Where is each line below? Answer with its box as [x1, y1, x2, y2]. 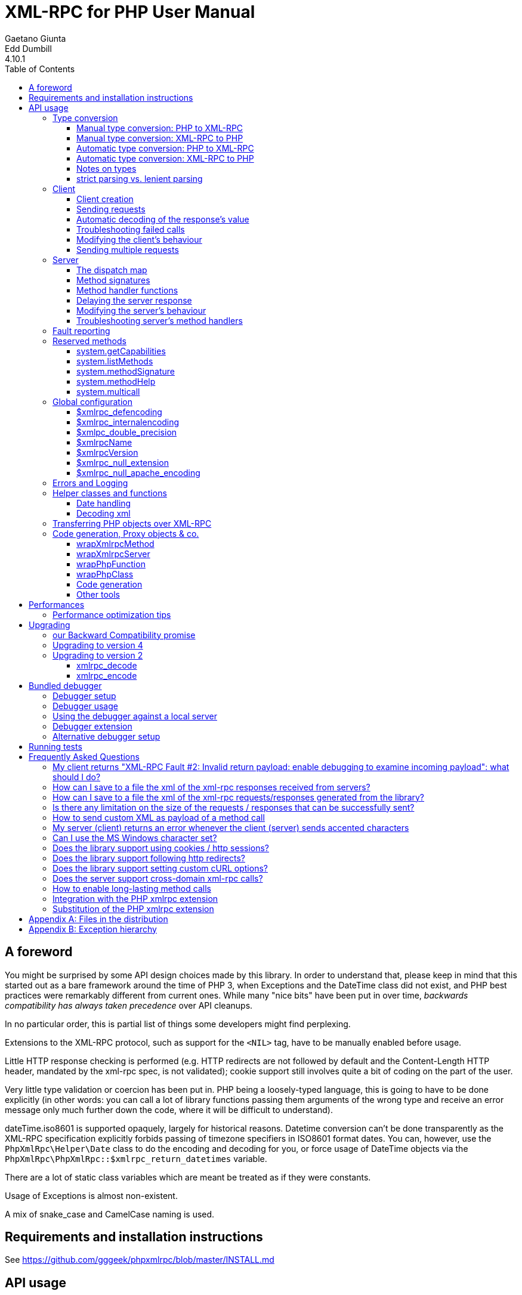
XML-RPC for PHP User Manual [5, 2, 255, 22]
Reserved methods [52, 335, 126, 346]
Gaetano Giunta [5, 33, 66, 44]
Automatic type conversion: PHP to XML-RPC [76, 143, 254, 153]
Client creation [76, 193, 134, 204]
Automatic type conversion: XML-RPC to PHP [76, 153, 254, 163]
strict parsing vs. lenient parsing [76, 173, 203, 184]
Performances [29, 599, 85, 610]
